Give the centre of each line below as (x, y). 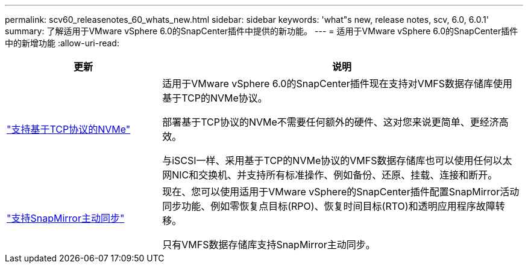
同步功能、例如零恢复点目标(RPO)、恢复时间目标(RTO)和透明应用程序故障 (329, 206)
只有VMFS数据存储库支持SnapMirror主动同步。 (269, 245)
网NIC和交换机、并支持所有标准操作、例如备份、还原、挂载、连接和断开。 (330, 175)
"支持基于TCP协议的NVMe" (69, 129)
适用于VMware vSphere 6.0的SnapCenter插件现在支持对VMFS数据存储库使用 (338, 84)
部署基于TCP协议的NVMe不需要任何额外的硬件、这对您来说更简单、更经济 (331, 122)
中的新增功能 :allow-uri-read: (62, 43)
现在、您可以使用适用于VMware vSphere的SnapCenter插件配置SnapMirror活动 (341, 192)
